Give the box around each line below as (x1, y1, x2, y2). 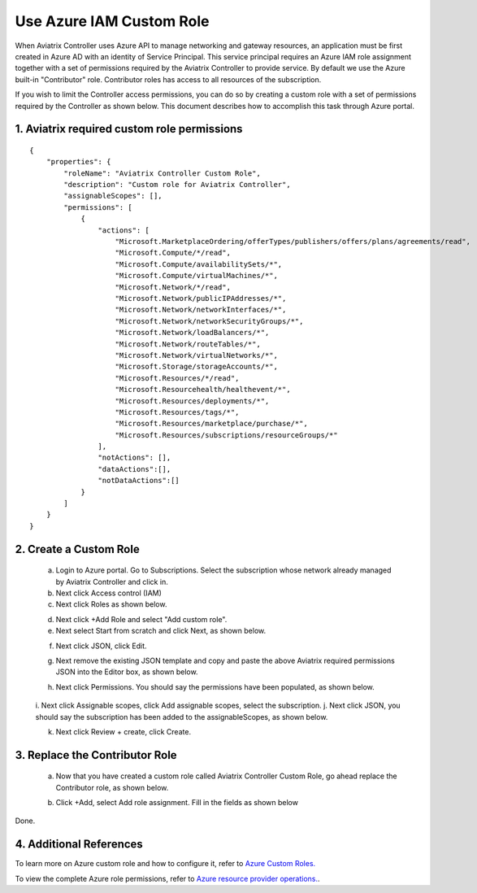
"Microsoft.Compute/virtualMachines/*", (115, 271, 278, 281)
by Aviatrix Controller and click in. (55, 577, 168, 586)
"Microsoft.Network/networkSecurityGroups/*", (115, 316, 304, 325)
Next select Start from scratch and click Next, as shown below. (55, 626, 267, 636)
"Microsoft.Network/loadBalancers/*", (115, 328, 270, 338)
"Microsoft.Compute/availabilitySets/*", (115, 259, 283, 268)
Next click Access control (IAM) (55, 588, 163, 598)
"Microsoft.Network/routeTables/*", (115, 339, 262, 349)
